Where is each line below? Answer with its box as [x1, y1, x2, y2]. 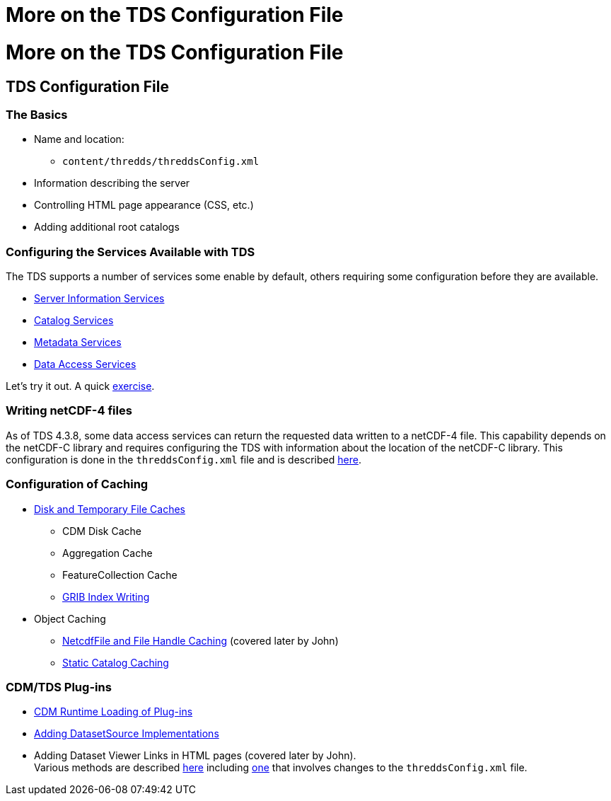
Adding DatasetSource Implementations [34, 727, 219, 740]
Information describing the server [34, 177, 190, 190]
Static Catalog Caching [62, 656, 169, 669]
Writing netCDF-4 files [6, 403, 132, 418]
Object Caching [34, 612, 106, 625]
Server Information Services [34, 292, 165, 305]
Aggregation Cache [62, 546, 153, 559]
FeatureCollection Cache [62, 568, 178, 581]
